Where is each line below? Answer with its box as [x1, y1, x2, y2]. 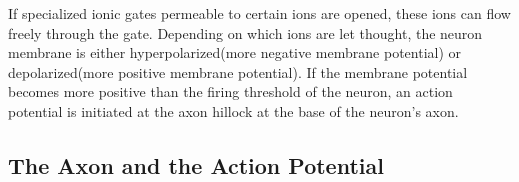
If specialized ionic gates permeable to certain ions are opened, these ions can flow [8, 3, 511, 23]
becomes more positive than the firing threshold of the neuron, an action [8, 81, 453, 102]
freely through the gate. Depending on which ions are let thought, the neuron [8, 22, 483, 43]
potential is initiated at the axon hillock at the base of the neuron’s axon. [8, 100, 459, 121]
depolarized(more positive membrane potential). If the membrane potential [8, 61, 468, 82]
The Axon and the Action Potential [8, 149, 384, 180]
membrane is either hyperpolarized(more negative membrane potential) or [8, 42, 462, 63]
